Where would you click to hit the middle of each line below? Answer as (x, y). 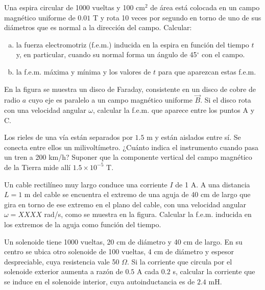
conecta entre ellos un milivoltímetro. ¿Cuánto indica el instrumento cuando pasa (131, 147)
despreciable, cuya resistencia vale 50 (62, 261)
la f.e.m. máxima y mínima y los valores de (83, 71)
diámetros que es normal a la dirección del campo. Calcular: (98, 27)
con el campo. (223, 54)
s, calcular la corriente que (214, 271)
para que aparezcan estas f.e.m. (207, 71)
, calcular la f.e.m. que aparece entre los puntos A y (174, 110)
